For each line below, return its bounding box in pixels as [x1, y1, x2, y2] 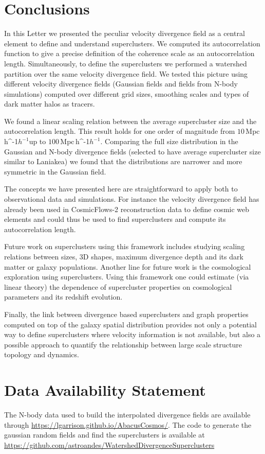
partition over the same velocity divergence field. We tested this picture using [4, 68, 248, 79]
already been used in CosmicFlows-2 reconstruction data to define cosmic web [4, 203, 250, 214]
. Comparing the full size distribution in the [100, 136, 238, 147]
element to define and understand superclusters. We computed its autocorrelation [4, 38, 260, 48]
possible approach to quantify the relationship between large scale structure [4, 339, 242, 350]
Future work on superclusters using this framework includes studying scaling [4, 241, 245, 252]
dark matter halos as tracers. [4, 98, 95, 109]
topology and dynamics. [4, 349, 79, 360]
